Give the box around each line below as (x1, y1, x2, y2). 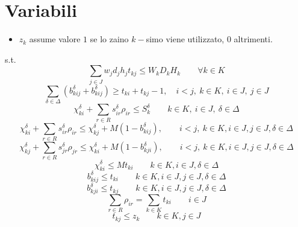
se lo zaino (90, 33, 129, 45)
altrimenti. (234, 33, 273, 45)
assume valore (29, 33, 81, 45)
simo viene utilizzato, (146, 33, 225, 45)
